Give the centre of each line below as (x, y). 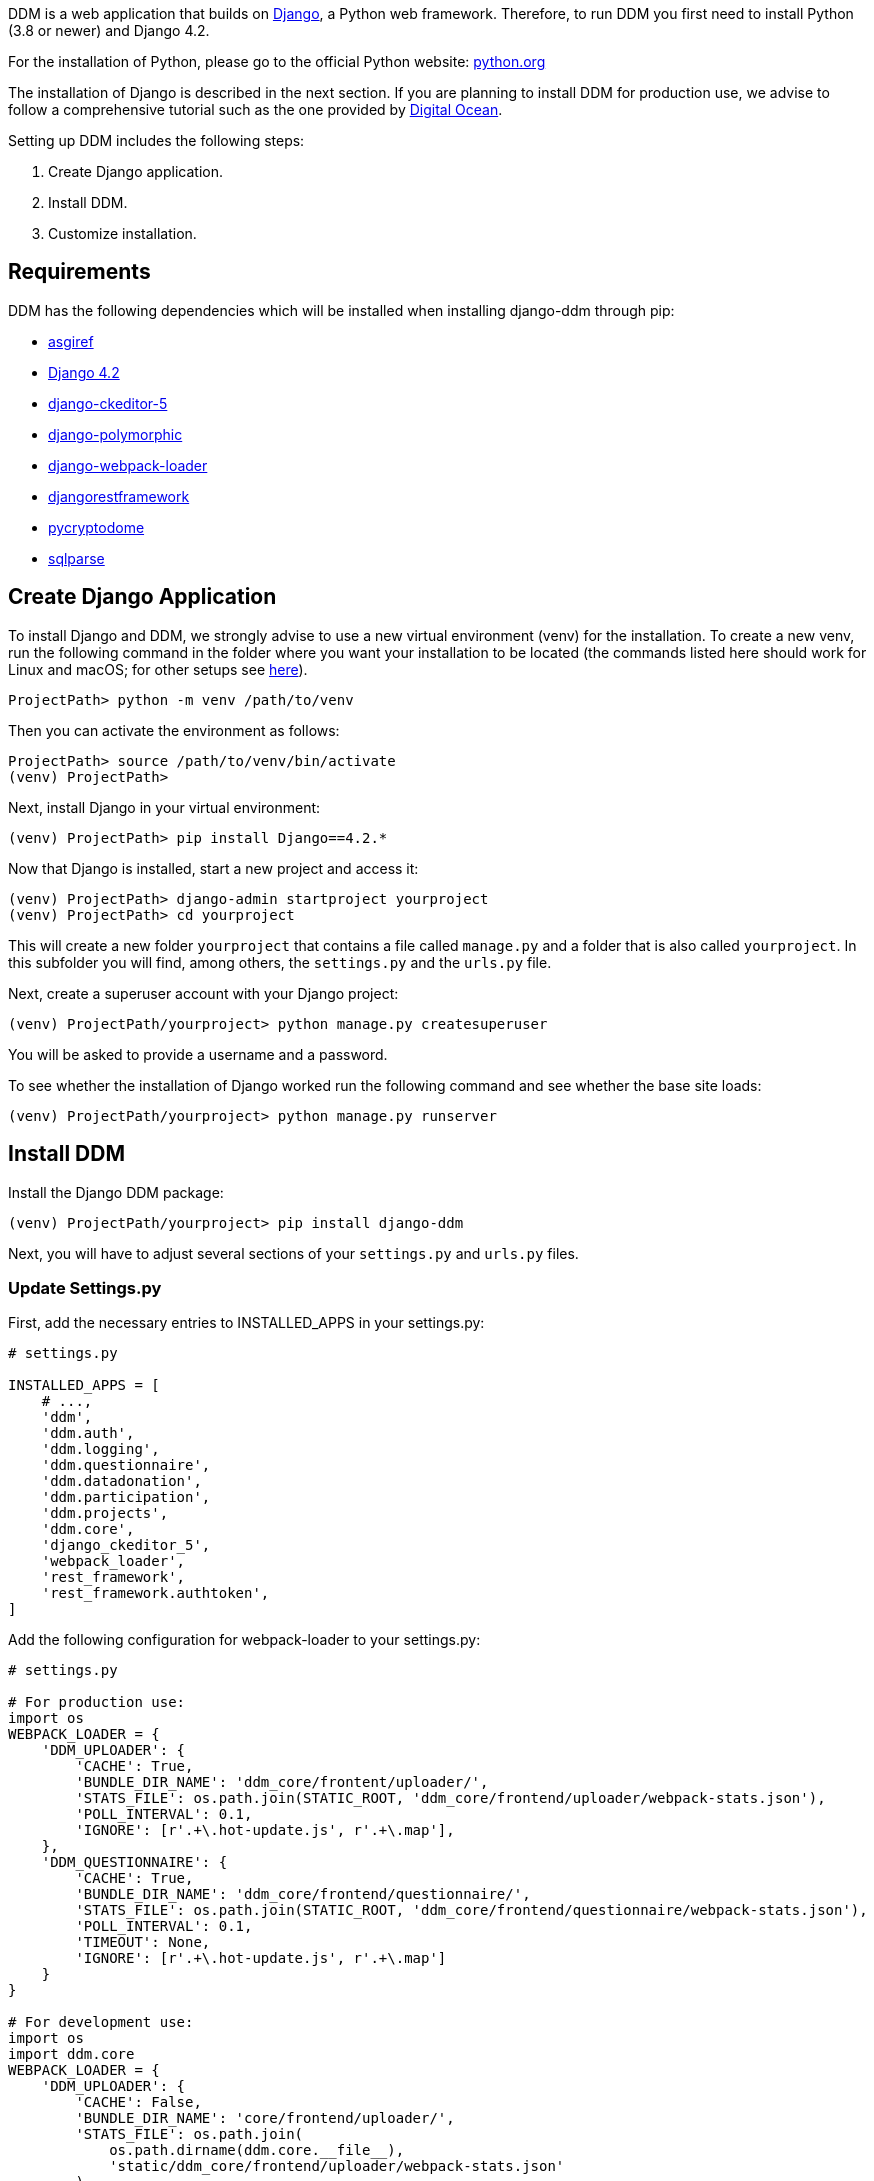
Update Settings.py (85, 1287)
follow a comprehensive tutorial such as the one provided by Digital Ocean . (255, 109)
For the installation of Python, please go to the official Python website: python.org (277, 61)
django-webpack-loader (128, 465)
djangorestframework (119, 496)
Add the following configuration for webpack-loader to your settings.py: (244, 1640)
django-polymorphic (115, 434)
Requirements (79, 272)
